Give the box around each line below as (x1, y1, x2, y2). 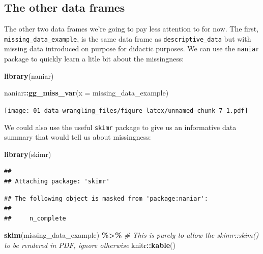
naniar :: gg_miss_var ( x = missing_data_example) (4, 87, 169, 98)
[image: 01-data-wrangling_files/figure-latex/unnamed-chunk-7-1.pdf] (4, 107, 248, 114)
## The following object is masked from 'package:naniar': (4, 195, 208, 202)
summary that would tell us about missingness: (4, 132, 151, 142)
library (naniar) (4, 70, 54, 81)
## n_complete (4, 214, 66, 222)
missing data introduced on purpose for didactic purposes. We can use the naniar (4, 43, 259, 54)
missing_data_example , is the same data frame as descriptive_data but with (4, 33, 251, 44)
